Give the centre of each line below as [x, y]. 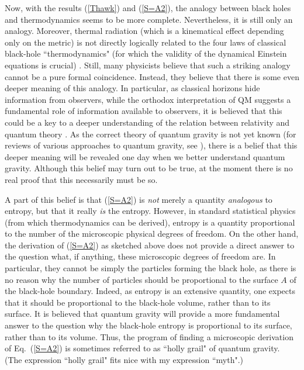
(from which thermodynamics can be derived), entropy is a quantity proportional [150, 222]
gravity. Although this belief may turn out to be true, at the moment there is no [149, 168]
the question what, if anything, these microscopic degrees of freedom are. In [140, 256]
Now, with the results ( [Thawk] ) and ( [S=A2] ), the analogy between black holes [148, 8]
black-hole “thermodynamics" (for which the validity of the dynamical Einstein [146, 53]
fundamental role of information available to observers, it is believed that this [144, 111]
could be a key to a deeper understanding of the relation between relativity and [147, 122]
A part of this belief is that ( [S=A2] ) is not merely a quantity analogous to [139, 199]
